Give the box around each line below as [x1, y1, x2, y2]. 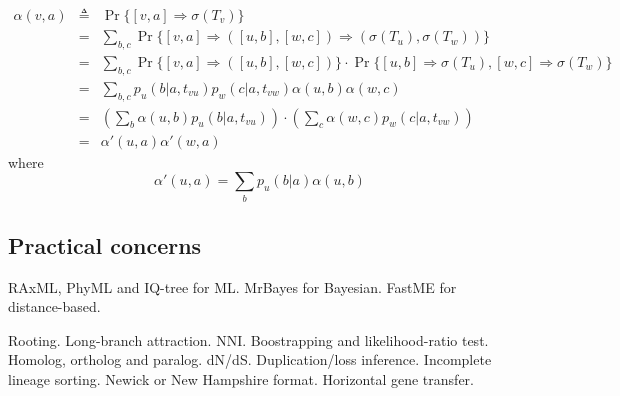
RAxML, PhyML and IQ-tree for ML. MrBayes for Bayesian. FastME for [8, 276, 457, 297]
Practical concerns [8, 229, 202, 260]
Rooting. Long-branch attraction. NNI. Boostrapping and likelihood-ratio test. [8, 329, 489, 350]
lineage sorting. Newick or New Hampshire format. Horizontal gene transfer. [8, 369, 474, 390]
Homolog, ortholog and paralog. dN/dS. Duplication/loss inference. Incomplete [8, 349, 492, 370]
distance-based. [8, 296, 101, 317]
